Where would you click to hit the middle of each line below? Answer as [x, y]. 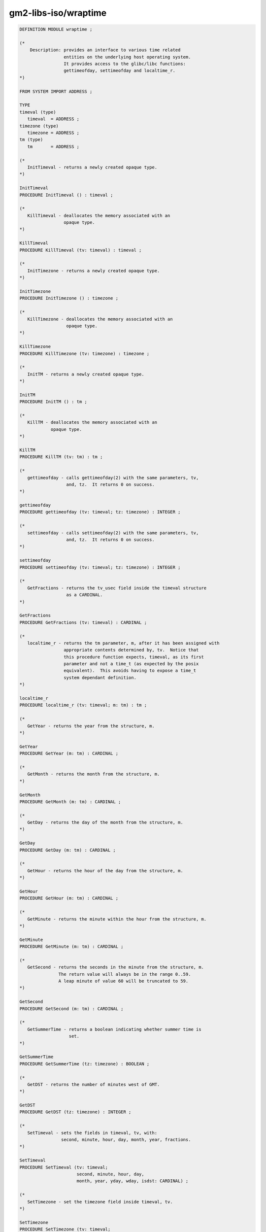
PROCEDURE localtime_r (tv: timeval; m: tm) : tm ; [83, 705]
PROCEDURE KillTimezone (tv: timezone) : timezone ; [84, 353]
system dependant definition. [100, 677]
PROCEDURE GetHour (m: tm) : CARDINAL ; [69, 898]
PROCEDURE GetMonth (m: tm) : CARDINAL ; [70, 802]
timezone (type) [39, 126]
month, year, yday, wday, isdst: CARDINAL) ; [133, 1181]
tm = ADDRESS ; [53, 146]
